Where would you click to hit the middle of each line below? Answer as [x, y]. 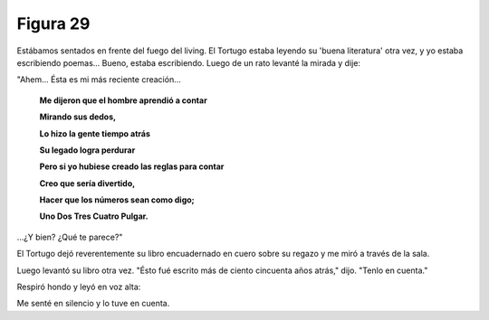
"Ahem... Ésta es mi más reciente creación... [99, 80]
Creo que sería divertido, [87, 183]
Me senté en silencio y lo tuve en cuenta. [93, 304]
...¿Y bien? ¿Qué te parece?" [70, 237]
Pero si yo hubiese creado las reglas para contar [132, 166]
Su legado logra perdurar [87, 150]
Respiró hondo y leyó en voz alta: [79, 287]
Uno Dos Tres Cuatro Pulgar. [94, 216]
